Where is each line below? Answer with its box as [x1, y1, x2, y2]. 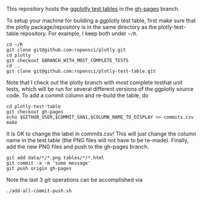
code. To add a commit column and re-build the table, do [6, 92, 149, 99]
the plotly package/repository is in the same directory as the [6, 24, 157, 30]
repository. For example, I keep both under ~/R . [20, 30, 138, 37]
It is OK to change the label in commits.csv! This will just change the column [6, 130, 197, 137]
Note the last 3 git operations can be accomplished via [6, 176, 143, 183]
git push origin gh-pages [6, 165, 72, 171]
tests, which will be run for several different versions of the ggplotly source [6, 85, 194, 92]
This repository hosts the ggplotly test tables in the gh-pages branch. [6, 5, 180, 12]
